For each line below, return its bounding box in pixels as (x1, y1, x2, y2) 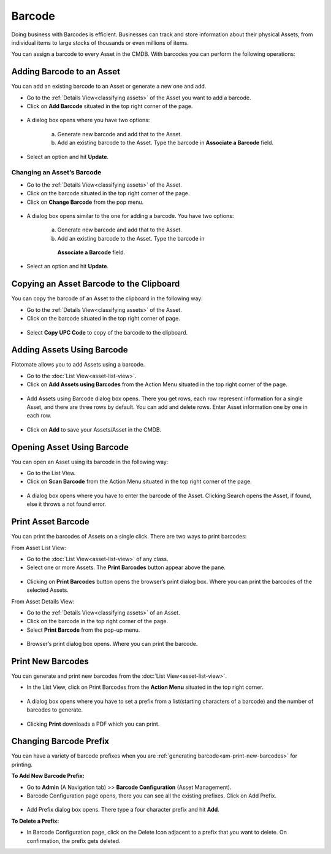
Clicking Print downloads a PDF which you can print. (26, 720, 160, 728)
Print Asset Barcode (11, 516, 89, 527)
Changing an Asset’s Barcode (11, 168, 102, 177)
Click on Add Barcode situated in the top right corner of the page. (26, 103, 193, 110)
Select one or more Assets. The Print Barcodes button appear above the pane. (26, 564, 226, 571)
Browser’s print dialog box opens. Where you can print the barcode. (26, 640, 198, 648)
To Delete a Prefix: (11, 817, 59, 825)
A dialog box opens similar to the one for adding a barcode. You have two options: (26, 212, 234, 219)
